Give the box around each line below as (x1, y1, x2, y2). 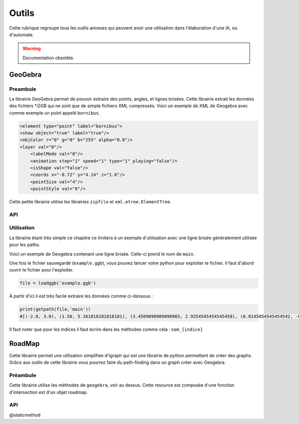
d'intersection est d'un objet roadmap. (9, 389, 88, 395)
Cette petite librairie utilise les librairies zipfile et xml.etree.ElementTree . (9, 199, 171, 205)
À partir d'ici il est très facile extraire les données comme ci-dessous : (9, 293, 153, 299)
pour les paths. (9, 242, 40, 248)
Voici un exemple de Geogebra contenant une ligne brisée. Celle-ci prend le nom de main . (9, 251, 195, 257)
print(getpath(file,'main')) (19, 306, 91, 312)
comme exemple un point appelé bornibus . (9, 110, 100, 116)
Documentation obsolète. (22, 55, 75, 61)
